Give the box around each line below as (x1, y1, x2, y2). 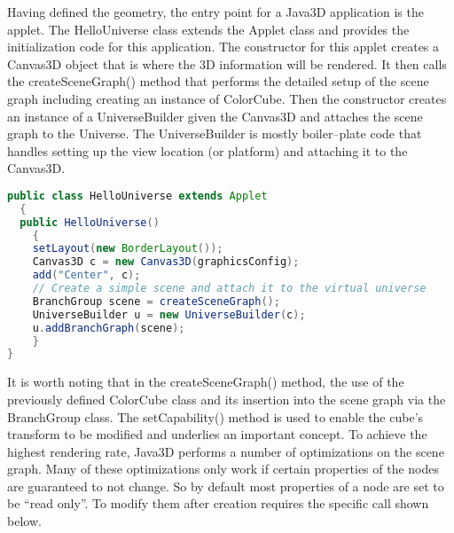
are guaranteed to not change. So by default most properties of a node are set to (7, 476, 444, 495)
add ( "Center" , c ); (32, 269, 141, 282)
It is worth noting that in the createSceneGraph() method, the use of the (7, 372, 404, 391)
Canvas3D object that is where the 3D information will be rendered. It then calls (7, 54, 447, 73)
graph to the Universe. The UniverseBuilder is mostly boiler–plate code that (7, 124, 422, 143)
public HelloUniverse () (20, 216, 160, 229)
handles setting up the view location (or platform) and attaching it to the (7, 141, 408, 160)
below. (7, 512, 42, 530)
